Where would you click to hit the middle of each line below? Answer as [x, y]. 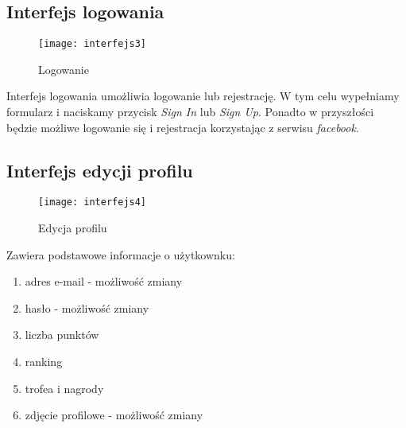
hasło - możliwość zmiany [87, 307]
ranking [44, 362]
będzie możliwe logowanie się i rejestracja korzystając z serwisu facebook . [183, 127]
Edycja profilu [73, 228]
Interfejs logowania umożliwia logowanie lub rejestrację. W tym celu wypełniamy [203, 96]
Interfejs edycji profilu [100, 170]
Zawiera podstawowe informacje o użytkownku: [121, 254]
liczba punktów [62, 335]
